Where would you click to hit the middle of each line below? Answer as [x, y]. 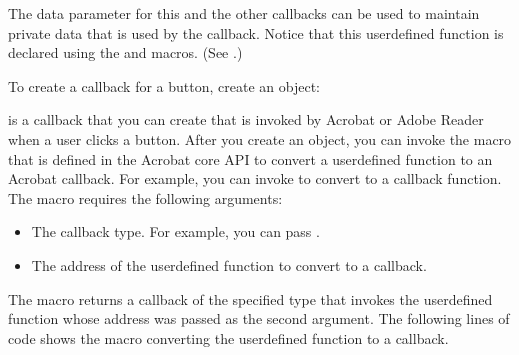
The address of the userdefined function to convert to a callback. [229, 264]
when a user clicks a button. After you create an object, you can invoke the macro [260, 138]
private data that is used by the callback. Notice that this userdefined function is [256, 32]
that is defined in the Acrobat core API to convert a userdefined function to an [250, 158]
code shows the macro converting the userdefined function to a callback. [228, 337]
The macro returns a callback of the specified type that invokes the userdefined [250, 298]
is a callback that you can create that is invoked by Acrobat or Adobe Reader [246, 119]
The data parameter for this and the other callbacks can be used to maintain [244, 13]
